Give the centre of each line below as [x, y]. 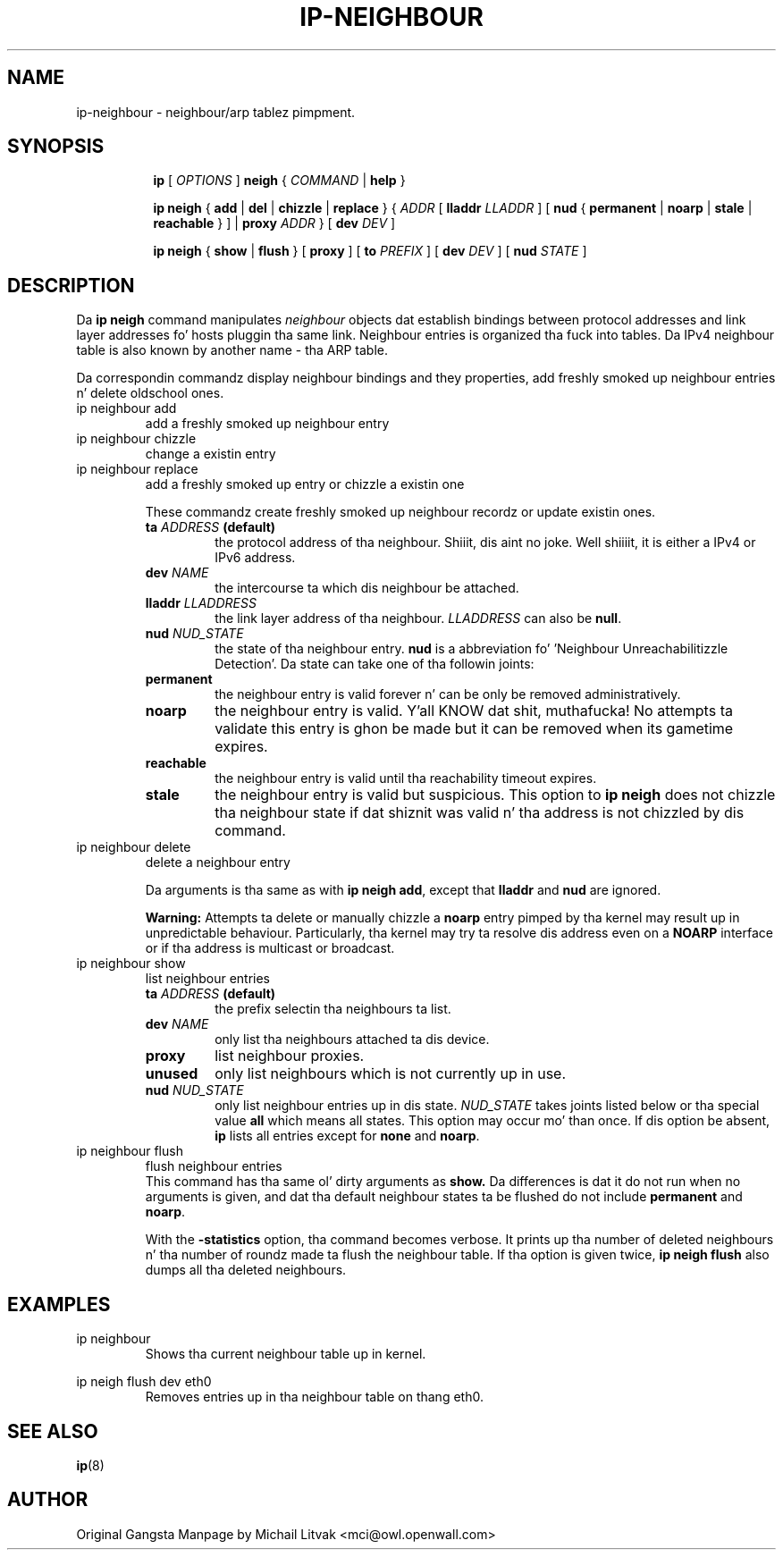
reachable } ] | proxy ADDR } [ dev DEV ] [274, 223]
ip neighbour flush [130, 1151]
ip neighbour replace [137, 469]
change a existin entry [210, 454]
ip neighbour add [126, 408]
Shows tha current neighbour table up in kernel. [286, 1354]
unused [172, 1074]
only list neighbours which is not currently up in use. [391, 1074]
